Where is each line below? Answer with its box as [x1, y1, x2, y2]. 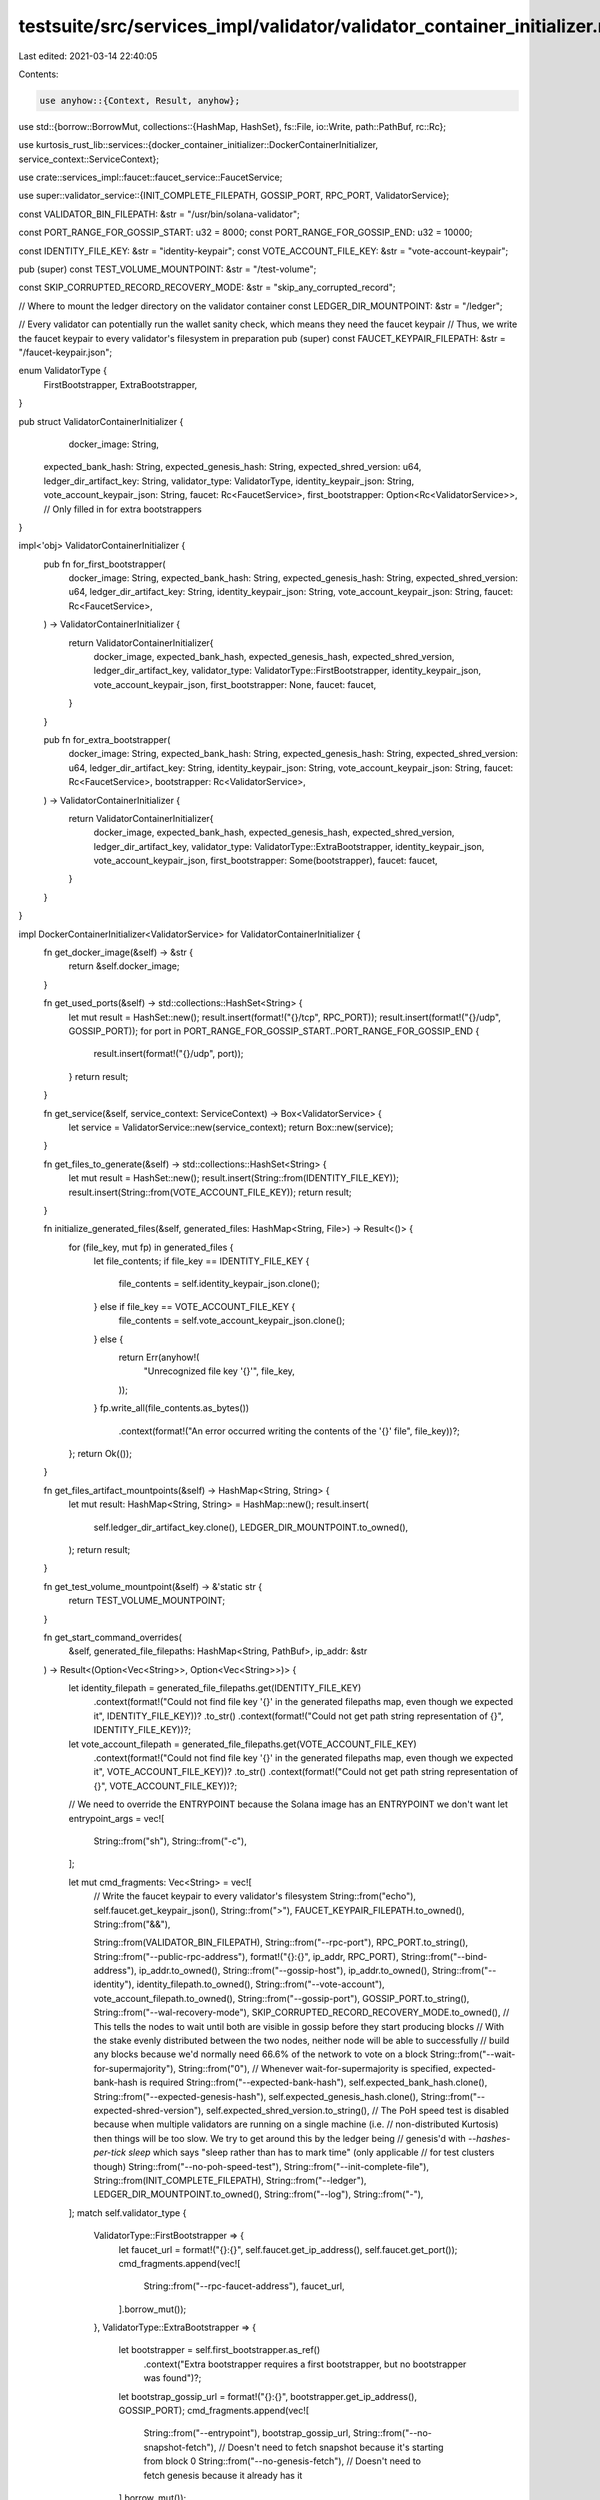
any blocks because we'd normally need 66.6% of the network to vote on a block [93, 2048, 429, 2060]
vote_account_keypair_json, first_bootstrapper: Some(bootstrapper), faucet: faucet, [93, 855, 439, 867]
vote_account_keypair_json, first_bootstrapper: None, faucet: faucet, [93, 678, 377, 690]
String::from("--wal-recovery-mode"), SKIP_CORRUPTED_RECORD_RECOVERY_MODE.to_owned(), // [93, 2006, 510, 2019]
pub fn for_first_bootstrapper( [43, 558, 166, 570]
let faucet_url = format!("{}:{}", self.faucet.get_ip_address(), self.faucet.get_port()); [118, 2243, 458, 2255]
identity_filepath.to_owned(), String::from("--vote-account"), [136, 1978, 385, 1990]
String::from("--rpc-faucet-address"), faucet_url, [143, 2280, 345, 2292]
